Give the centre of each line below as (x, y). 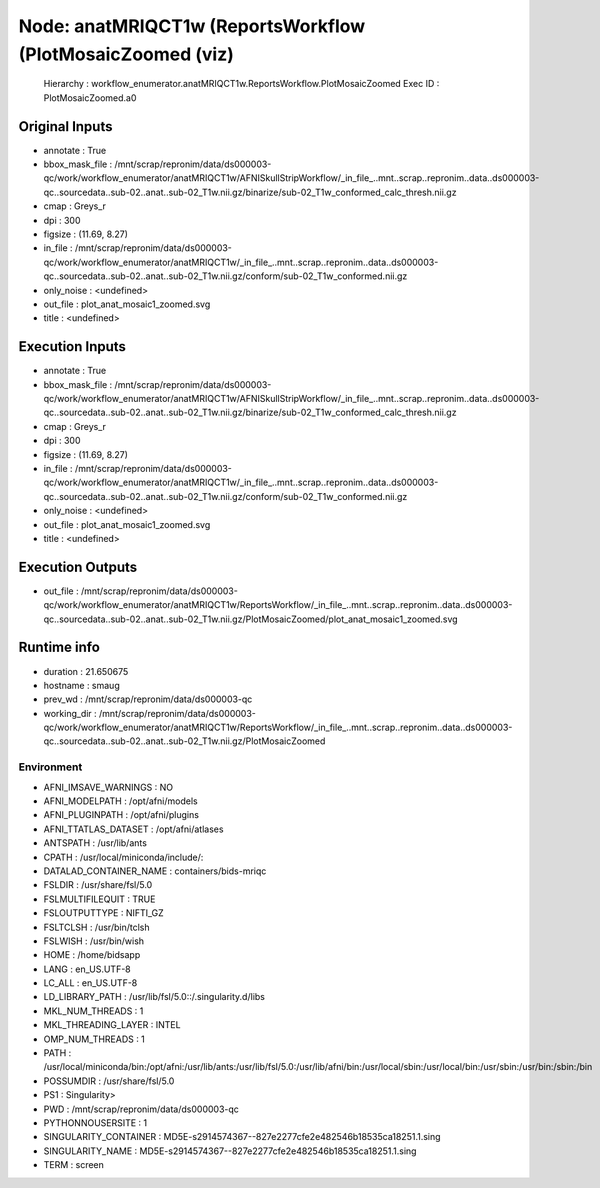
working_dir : (70, 713)
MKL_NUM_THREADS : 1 (93, 1011)
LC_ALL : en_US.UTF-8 (90, 983)
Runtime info (59, 647)
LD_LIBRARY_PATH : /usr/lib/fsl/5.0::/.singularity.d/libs (154, 997)
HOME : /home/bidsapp (92, 955)
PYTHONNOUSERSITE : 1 (95, 1122)
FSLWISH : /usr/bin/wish (94, 941)
